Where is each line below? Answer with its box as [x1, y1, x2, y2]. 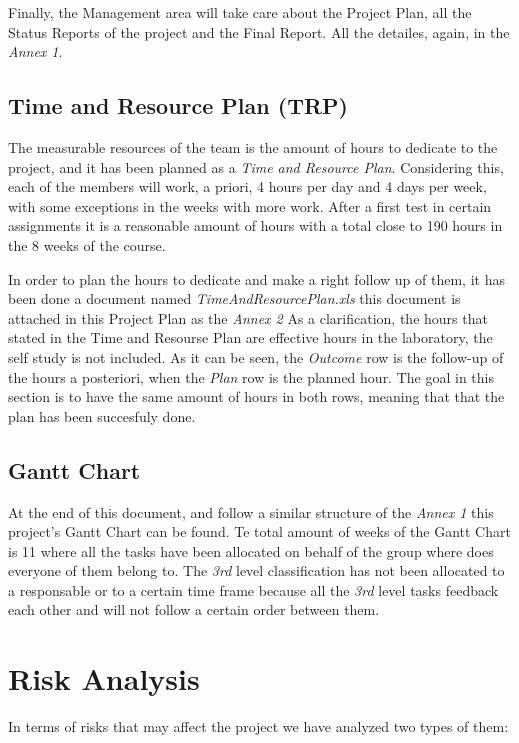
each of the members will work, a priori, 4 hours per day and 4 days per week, [8, 176, 487, 197]
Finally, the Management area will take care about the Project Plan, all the [8, 2, 472, 22]
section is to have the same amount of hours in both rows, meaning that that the [8, 386, 505, 407]
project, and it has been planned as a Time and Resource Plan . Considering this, [8, 156, 504, 177]
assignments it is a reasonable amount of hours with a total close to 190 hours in [8, 215, 503, 236]
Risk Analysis [8, 658, 200, 699]
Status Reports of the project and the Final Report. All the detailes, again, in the [8, 21, 510, 42]
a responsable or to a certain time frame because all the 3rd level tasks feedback [8, 579, 499, 600]
